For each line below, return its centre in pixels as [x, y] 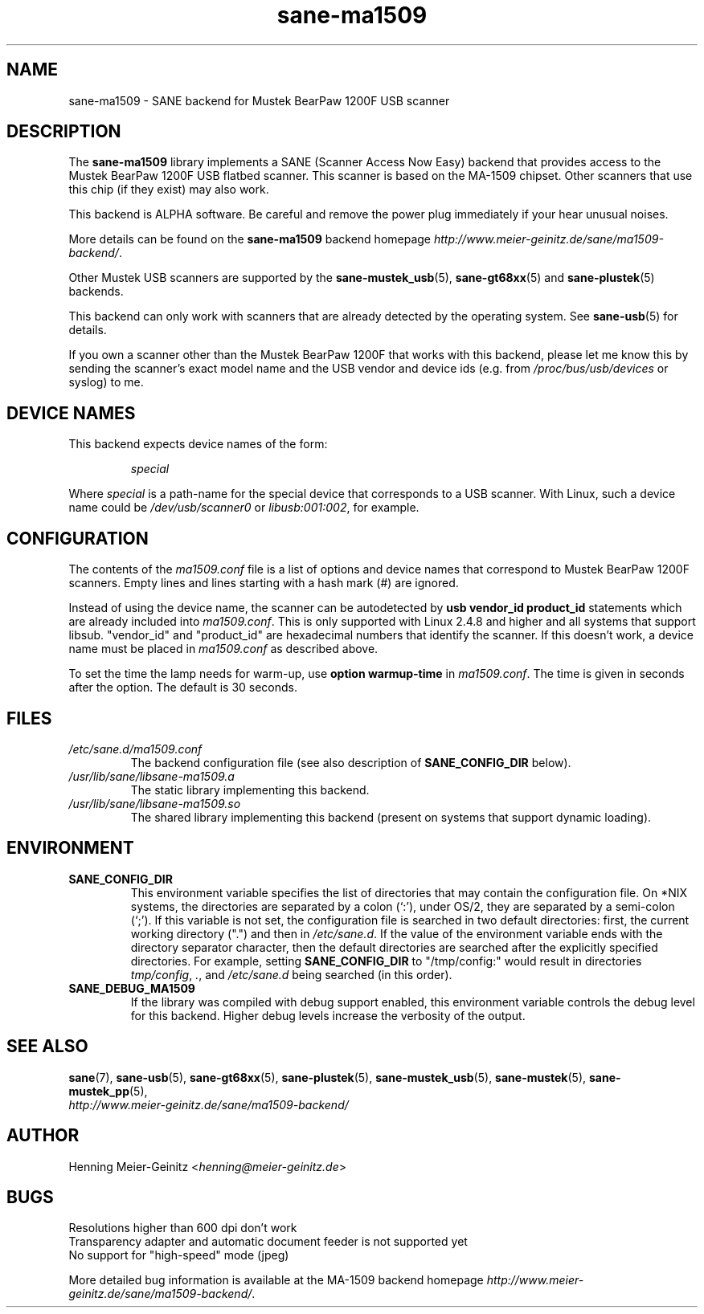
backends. [96, 292]
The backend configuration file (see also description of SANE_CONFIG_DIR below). [351, 762]
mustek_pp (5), [108, 1091]
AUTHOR [43, 1136]
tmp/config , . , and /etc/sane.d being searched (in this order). [291, 974]
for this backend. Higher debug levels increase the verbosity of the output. [328, 1015]
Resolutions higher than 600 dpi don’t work [183, 1228]
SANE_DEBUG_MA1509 [132, 988]
